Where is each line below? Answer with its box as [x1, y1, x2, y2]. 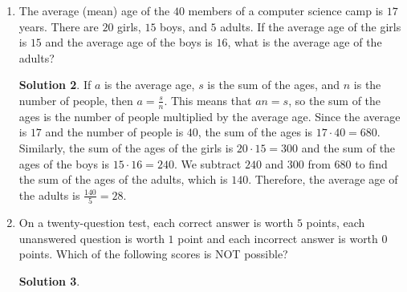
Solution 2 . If [18, 76, 92, 93]
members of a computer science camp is [188, 2, 384, 18]
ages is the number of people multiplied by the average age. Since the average [18, 107, 401, 124]
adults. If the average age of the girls [220, 18, 401, 34]
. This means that [164, 91, 252, 108]
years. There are [18, 18, 99, 34]
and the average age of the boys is [45, 34, 213, 51]
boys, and [160, 18, 207, 34]
